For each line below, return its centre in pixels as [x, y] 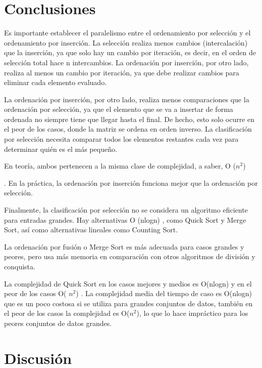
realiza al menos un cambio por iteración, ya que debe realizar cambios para [122, 72]
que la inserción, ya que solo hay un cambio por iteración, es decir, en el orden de [130, 52]
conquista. [20, 266]
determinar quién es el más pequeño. [61, 149]
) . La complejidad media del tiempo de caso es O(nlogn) [164, 293]
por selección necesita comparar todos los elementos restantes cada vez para [121, 139]
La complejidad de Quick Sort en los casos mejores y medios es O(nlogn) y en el [128, 283]
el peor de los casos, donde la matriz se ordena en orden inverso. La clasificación [128, 129]
